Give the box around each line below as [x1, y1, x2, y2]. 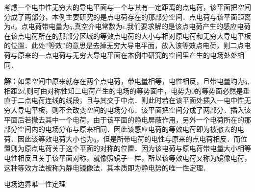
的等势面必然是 [195, 85, 243, 96]
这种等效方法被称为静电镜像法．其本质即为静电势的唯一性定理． [4, 162, 210, 172]
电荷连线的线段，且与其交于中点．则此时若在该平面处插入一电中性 [31, 95, 244, 105]
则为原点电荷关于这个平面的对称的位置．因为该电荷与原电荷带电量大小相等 [10, 143, 251, 153]
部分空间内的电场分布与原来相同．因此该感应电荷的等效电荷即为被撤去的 [4, 124, 237, 134]
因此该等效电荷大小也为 [17, 133, 93, 144]
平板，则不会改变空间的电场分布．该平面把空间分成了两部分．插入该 [31, 104, 251, 115]
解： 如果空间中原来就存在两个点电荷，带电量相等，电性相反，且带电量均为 [4, 76, 244, 86]
